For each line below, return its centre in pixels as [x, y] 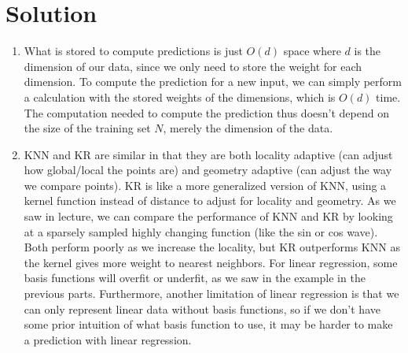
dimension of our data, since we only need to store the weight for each [193, 66]
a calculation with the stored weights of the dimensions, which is [180, 97]
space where [312, 51]
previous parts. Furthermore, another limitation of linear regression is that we [211, 294]
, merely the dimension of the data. [248, 128]
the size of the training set [87, 128]
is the [368, 51]
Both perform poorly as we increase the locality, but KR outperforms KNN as [212, 247]
